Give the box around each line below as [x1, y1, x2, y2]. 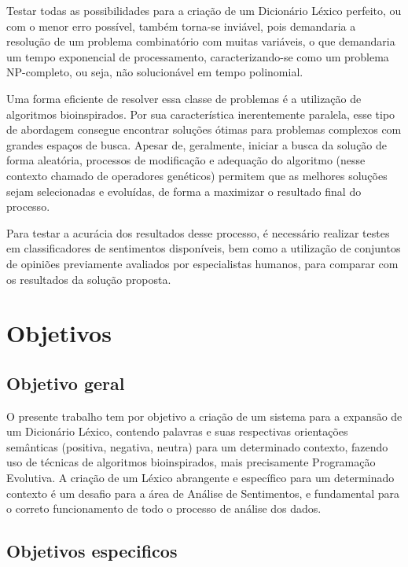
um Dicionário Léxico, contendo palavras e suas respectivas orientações [6, 423, 348, 440]
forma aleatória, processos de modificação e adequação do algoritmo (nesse [6, 152, 366, 168]
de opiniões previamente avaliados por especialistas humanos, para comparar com [6, 255, 399, 271]
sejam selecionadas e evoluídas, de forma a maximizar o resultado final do [6, 182, 362, 199]
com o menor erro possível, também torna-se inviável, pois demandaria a [6, 17, 356, 34]
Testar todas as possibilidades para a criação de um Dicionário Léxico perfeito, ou [6, 2, 402, 18]
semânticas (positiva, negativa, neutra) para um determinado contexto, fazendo [6, 438, 388, 455]
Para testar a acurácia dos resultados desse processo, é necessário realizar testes [6, 224, 390, 241]
